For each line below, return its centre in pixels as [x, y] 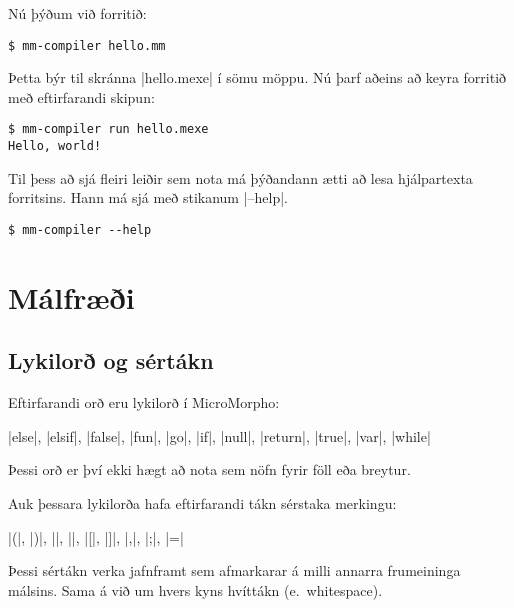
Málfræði [71, 296]
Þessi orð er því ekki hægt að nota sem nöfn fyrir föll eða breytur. [209, 469]
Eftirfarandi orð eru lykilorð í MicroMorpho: [144, 402]
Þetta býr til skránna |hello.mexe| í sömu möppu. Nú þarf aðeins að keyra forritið [257, 77]
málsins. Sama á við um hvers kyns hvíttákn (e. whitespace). [195, 589]
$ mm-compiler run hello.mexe [108, 129]
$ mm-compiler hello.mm [87, 45]
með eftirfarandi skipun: [81, 96]
